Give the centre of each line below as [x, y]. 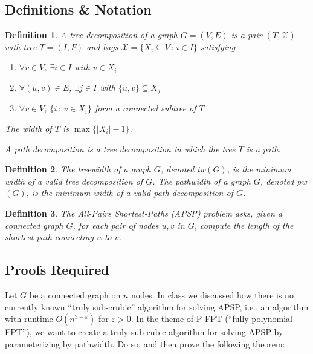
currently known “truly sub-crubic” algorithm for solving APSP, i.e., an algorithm [157, 306]
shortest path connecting [49, 237]
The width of [28, 129]
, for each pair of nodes [116, 225]
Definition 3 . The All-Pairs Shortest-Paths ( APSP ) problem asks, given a [144, 213]
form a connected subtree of [145, 108]
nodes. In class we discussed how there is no [212, 294]
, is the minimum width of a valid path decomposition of [130, 193]
